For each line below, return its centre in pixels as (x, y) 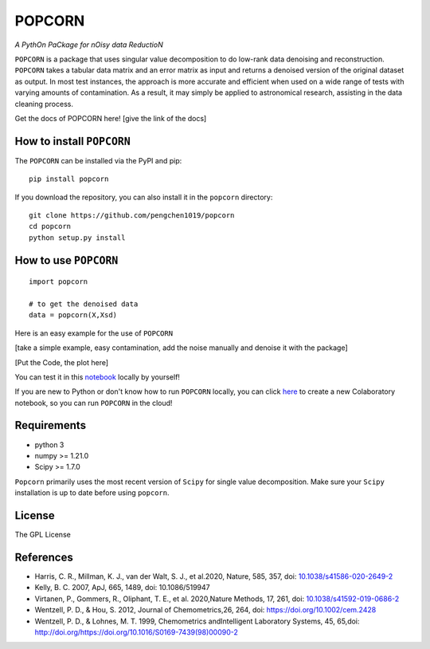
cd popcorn (50, 226)
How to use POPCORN (66, 260)
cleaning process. (44, 104)
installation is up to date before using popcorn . (92, 493)
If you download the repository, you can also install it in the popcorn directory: (144, 197)
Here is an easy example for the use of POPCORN (94, 333)
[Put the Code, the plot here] (62, 362)
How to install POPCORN (72, 141)
